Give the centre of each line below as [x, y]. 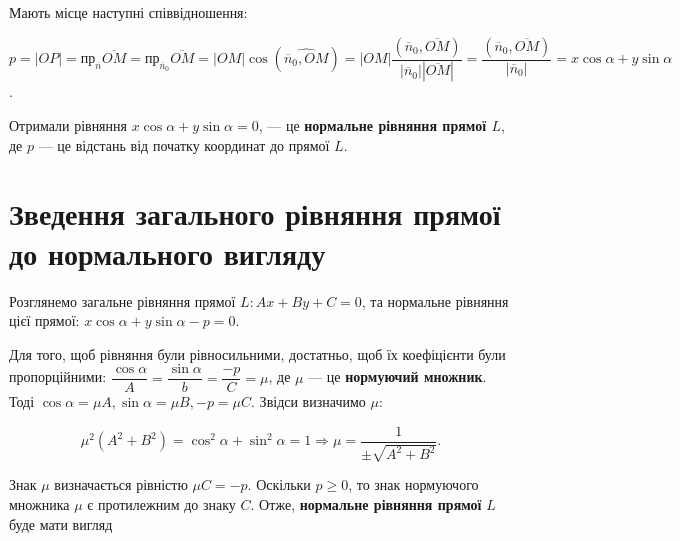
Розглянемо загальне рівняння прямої [122, 300]
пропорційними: [58, 376]
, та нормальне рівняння [435, 300]
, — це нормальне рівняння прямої [372, 125]
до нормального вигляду [167, 252]
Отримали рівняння [68, 125]
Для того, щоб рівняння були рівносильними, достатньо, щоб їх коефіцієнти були [257, 353]
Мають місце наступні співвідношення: [128, 12]
